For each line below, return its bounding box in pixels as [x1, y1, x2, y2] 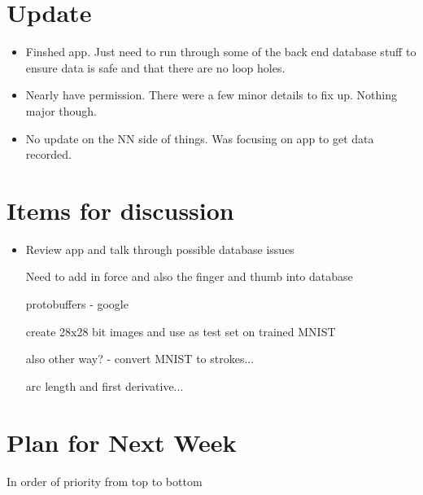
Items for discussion [7, 193, 234, 226]
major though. [25, 102, 97, 119]
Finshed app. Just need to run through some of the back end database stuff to [25, 43, 416, 60]
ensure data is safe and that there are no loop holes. [25, 59, 286, 76]
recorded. [25, 146, 72, 163]
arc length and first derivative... [25, 377, 184, 394]
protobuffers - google [25, 296, 129, 312]
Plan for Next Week [7, 425, 237, 458]
